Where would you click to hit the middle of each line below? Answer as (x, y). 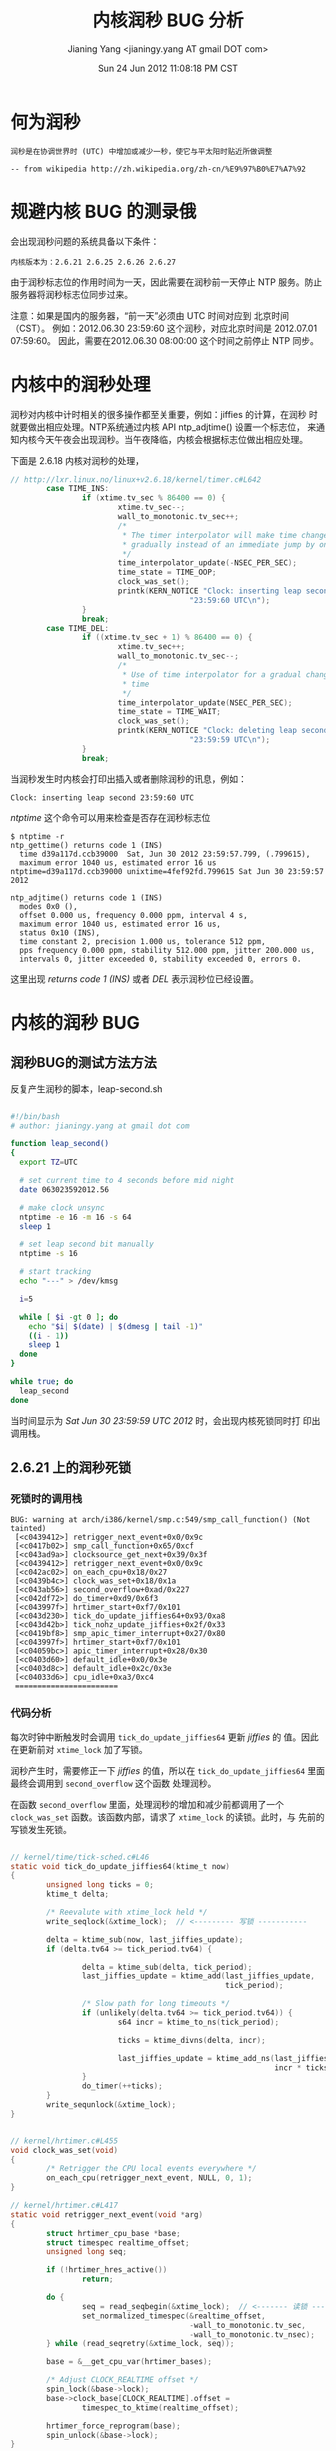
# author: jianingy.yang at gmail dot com (100, 1126)
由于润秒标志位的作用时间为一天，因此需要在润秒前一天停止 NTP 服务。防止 (166, 282)
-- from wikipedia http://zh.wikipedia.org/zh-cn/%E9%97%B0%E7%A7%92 (158, 169)
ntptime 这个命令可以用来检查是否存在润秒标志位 (110, 817)
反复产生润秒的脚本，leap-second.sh (86, 1088)
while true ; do (42, 1382)
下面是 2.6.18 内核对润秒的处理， (77, 460)
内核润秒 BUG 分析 (168, 20)
